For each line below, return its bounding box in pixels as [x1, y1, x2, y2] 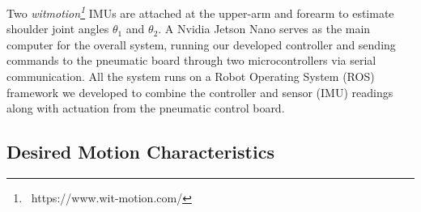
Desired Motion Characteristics [6, 139, 274, 164]
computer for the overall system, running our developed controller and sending [6, 36, 396, 53]
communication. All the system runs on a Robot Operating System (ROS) [6, 68, 375, 85]
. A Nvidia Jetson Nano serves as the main [158, 20, 371, 37]
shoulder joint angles [6, 20, 109, 37]
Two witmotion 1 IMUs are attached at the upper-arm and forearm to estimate [6, 2, 394, 21]
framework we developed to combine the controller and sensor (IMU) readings [6, 83, 393, 100]
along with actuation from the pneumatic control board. [6, 100, 285, 117]
